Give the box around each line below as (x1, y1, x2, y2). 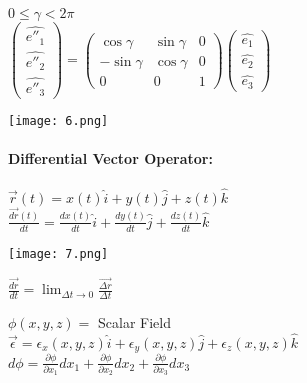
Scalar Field (98, 312, 171, 333)
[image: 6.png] (8, 114, 109, 129)
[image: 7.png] (8, 246, 109, 261)
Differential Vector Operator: (8, 148, 213, 169)
